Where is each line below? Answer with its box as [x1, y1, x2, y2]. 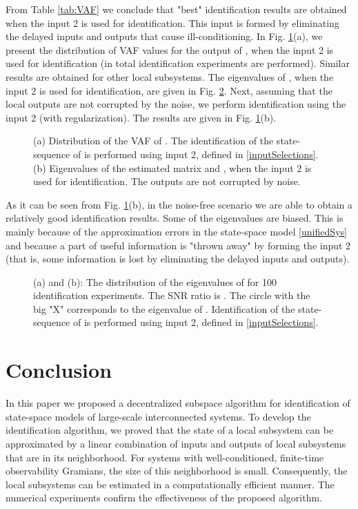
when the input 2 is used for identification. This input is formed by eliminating [6, 15, 339, 30]
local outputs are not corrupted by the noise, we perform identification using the [6, 97, 346, 111]
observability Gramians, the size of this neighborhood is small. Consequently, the [6, 463, 348, 478]
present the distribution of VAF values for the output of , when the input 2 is [6, 42, 334, 57]
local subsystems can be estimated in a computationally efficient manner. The [6, 477, 335, 491]
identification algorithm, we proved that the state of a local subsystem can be [6, 423, 334, 437]
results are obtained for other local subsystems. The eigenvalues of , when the [6, 69, 334, 84]
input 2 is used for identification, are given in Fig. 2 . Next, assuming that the [6, 83, 332, 97]
